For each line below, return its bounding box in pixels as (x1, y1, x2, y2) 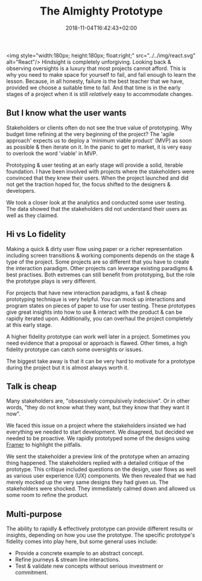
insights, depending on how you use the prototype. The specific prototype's (6, 531, 195, 539)
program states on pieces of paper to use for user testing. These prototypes (6, 302, 196, 309)
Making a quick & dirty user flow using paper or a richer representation (6, 245, 183, 252)
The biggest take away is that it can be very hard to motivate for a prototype (6, 357, 195, 365)
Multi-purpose (6, 509, 62, 519)
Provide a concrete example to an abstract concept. (14, 550, 144, 557)
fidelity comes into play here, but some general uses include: (6, 538, 158, 545)
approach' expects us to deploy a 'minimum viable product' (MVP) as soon (6, 137, 192, 144)
